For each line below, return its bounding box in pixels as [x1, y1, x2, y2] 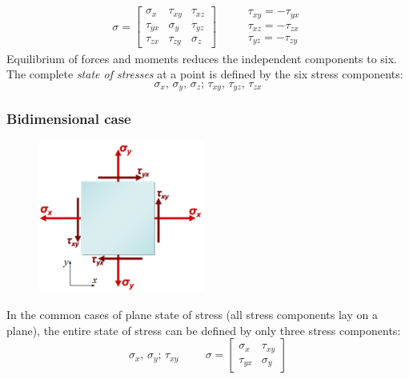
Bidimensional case [6, 109, 131, 129]
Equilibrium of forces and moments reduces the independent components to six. [6, 50, 397, 66]
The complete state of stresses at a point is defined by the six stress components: [6, 66, 403, 82]
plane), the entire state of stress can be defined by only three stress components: [6, 321, 401, 338]
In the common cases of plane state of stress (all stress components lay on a [6, 305, 378, 322]
